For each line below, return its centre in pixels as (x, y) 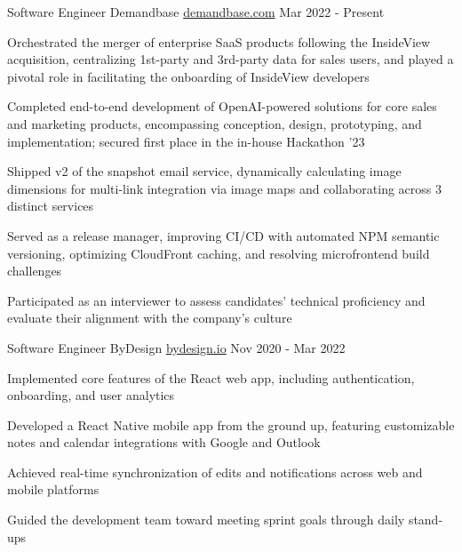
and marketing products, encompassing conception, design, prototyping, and (215, 123)
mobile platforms (53, 489)
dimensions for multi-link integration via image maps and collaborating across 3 (225, 188)
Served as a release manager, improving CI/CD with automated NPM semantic (223, 235)
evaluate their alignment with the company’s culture (150, 318)
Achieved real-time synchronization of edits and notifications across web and (215, 472)
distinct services (51, 206)
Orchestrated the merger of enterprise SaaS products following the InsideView (219, 41)
